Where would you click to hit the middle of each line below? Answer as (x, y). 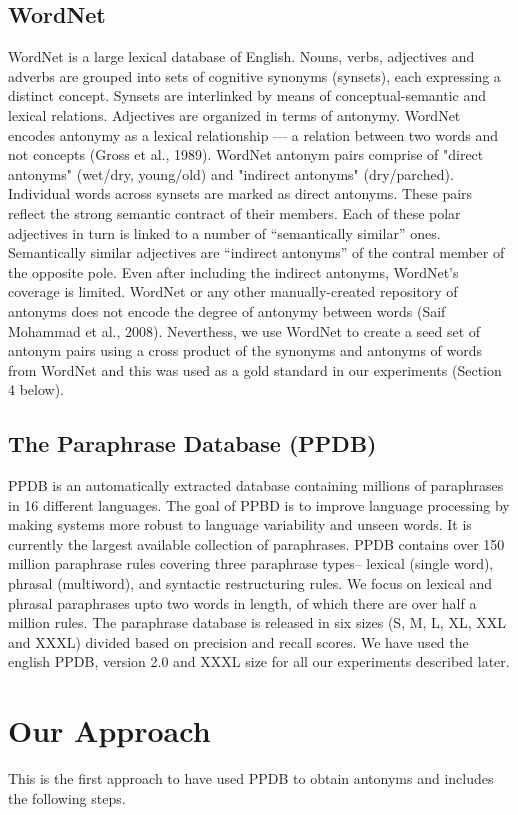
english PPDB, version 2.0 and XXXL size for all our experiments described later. (259, 661)
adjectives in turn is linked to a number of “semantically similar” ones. (224, 232)
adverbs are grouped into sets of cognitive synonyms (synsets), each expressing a (254, 75)
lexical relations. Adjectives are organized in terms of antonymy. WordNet (234, 114)
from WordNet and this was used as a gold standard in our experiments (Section (255, 369)
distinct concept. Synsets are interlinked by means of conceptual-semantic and (247, 95)
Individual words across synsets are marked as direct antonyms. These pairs (240, 193)
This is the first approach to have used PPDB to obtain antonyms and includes (251, 778)
